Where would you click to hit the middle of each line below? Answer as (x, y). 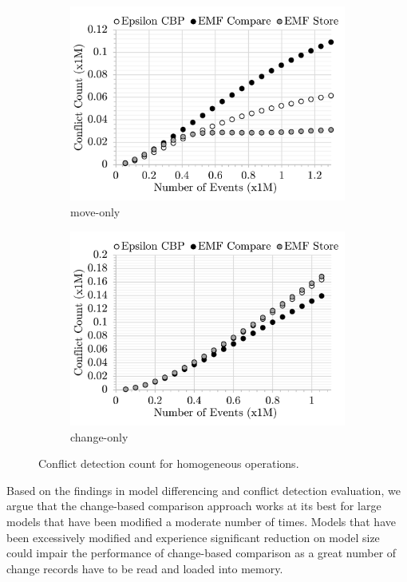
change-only (99, 436)
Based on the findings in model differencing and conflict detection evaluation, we (203, 490)
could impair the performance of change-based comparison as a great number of (202, 553)
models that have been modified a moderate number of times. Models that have (201, 522)
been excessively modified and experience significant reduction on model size (193, 537)
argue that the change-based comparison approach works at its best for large (194, 506)
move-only (95, 212)
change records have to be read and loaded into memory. (145, 568)
